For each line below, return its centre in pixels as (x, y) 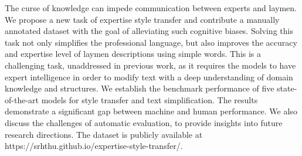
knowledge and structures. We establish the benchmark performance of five (140, 88)
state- (287, 88)
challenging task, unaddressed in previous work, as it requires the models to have (150, 65)
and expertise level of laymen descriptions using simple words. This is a (133, 54)
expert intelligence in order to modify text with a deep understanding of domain (149, 77)
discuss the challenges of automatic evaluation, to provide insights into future (144, 122)
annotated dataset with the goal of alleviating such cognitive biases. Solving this (149, 31)
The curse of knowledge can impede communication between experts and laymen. (151, 8)
